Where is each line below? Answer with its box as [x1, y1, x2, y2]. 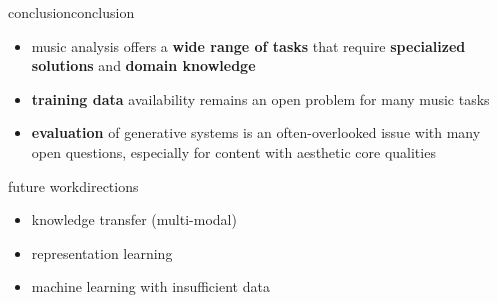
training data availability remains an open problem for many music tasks [31, 88, 490, 109]
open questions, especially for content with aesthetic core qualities [31, 141, 436, 162]
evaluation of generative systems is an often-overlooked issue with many [31, 122, 481, 143]
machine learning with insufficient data [31, 276, 270, 297]
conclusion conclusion [8, 2, 135, 22]
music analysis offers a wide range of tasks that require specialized [31, 35, 466, 56]
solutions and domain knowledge [31, 55, 256, 76]
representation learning [31, 242, 173, 263]
